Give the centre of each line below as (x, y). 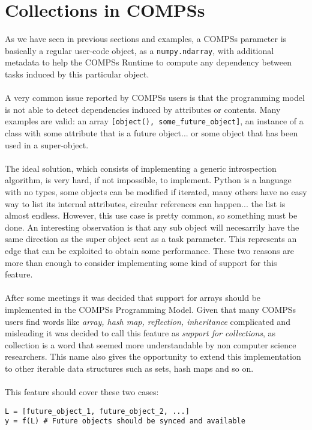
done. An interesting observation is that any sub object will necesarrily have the (152, 227)
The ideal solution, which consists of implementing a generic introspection (141, 168)
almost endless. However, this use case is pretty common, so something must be (151, 215)
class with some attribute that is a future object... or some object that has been (151, 133)
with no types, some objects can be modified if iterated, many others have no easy (156, 191)
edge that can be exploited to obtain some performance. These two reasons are (149, 250)
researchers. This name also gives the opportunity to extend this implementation (153, 356)
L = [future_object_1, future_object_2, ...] (97, 411)
